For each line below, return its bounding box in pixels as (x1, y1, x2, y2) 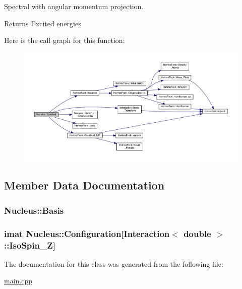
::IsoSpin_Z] (4, 238, 55, 251)
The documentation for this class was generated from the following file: (4, 258, 223, 269)
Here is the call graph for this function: (4, 35, 125, 45)
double (184, 227, 211, 239)
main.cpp (4, 275, 33, 286)
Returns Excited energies (4, 18, 81, 28)
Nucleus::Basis (4, 204, 64, 216)
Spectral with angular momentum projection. (4, 1, 144, 11)
